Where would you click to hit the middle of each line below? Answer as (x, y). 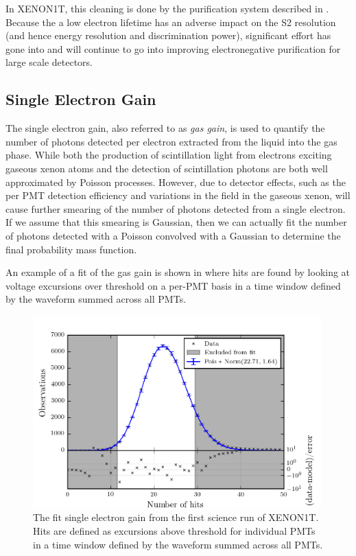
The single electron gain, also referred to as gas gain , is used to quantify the (165, 128)
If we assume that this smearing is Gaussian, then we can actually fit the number (176, 222)
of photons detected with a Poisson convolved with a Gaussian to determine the (173, 235)
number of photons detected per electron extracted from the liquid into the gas (171, 141)
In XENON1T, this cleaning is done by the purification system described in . (167, 8)
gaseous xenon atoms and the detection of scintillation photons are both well (167, 168)
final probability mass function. (71, 249)
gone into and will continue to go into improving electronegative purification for (173, 48)
